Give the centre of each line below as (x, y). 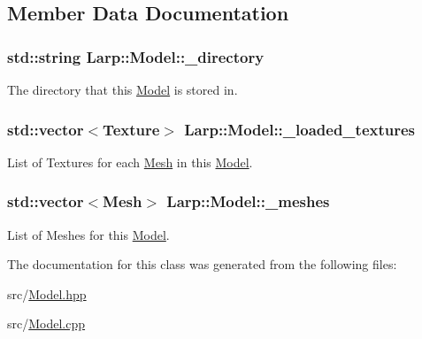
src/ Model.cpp (46, 324)
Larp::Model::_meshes (248, 201)
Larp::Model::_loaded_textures (300, 129)
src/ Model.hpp (47, 293)
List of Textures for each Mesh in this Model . (130, 162)
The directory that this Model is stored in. (123, 89)
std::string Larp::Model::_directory (136, 56)
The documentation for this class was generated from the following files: (202, 264)
